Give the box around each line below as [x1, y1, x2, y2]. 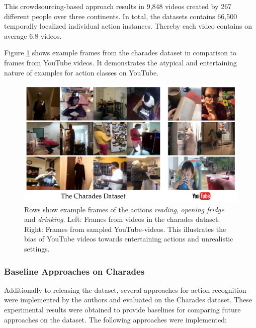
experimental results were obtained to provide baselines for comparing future [4, 304, 241, 315]
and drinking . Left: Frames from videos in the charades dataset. [24, 214, 220, 224]
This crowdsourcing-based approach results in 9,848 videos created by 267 [4, 1, 232, 11]
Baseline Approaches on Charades [4, 265, 145, 277]
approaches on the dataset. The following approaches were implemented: [4, 314, 227, 324]
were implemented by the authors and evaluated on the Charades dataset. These [4, 294, 252, 305]
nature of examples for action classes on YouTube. [4, 67, 159, 77]
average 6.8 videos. [4, 30, 62, 41]
